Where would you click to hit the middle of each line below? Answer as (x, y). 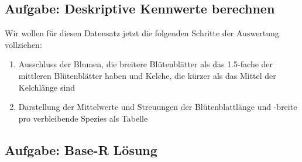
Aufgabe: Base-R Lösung (81, 149)
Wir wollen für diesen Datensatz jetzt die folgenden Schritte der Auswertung (142, 33)
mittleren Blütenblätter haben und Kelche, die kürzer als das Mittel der (147, 75)
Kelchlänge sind (47, 87)
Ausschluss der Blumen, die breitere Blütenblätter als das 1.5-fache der (146, 64)
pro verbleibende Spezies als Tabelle (83, 118)
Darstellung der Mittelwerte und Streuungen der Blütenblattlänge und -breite (158, 107)
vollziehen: (23, 44)
